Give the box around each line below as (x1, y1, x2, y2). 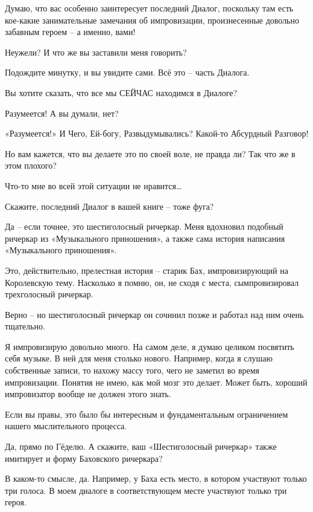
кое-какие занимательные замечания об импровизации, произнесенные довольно (5, 13, 299, 26)
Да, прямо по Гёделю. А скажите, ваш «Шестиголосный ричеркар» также (5, 440, 277, 453)
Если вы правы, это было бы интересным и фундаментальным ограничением (5, 407, 288, 420)
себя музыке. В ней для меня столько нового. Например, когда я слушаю (5, 352, 273, 365)
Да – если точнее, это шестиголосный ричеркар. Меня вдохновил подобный (5, 220, 283, 233)
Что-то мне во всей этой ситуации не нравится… (5, 179, 182, 192)
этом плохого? (5, 159, 57, 172)
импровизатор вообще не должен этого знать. (5, 387, 171, 400)
